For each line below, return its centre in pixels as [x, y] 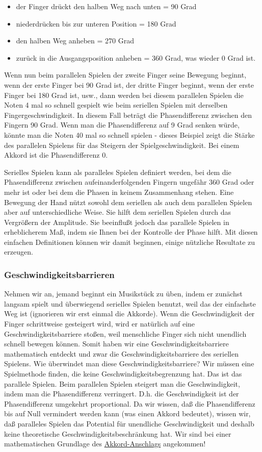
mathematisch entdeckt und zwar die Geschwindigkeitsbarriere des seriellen [121, 353]
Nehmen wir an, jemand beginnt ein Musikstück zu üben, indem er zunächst [123, 294]
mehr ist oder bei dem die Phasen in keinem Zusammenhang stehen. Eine [119, 192]
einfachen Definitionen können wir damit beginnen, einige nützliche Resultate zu [130, 242]
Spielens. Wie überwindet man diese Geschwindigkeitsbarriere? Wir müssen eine [129, 363]
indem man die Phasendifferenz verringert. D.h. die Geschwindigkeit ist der [122, 394]
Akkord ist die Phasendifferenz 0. [56, 155]
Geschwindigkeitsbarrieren [59, 274]
